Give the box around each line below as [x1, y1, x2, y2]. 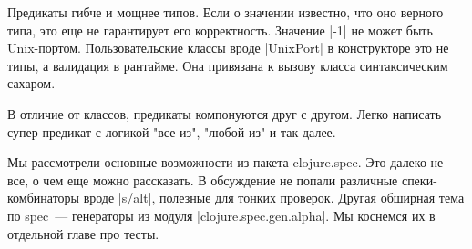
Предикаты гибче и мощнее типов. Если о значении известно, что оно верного [7, 3, 444, 21]
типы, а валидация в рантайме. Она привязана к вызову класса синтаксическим [7, 55, 448, 75]
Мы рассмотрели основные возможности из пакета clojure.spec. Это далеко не [7, 153, 444, 172]
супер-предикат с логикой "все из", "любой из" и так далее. [7, 122, 336, 141]
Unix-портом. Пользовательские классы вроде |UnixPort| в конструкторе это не [7, 38, 449, 57]
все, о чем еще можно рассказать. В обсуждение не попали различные [7, 170, 398, 189]
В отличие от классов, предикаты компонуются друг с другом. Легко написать [7, 104, 442, 123]
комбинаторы [7, 188, 79, 207]
